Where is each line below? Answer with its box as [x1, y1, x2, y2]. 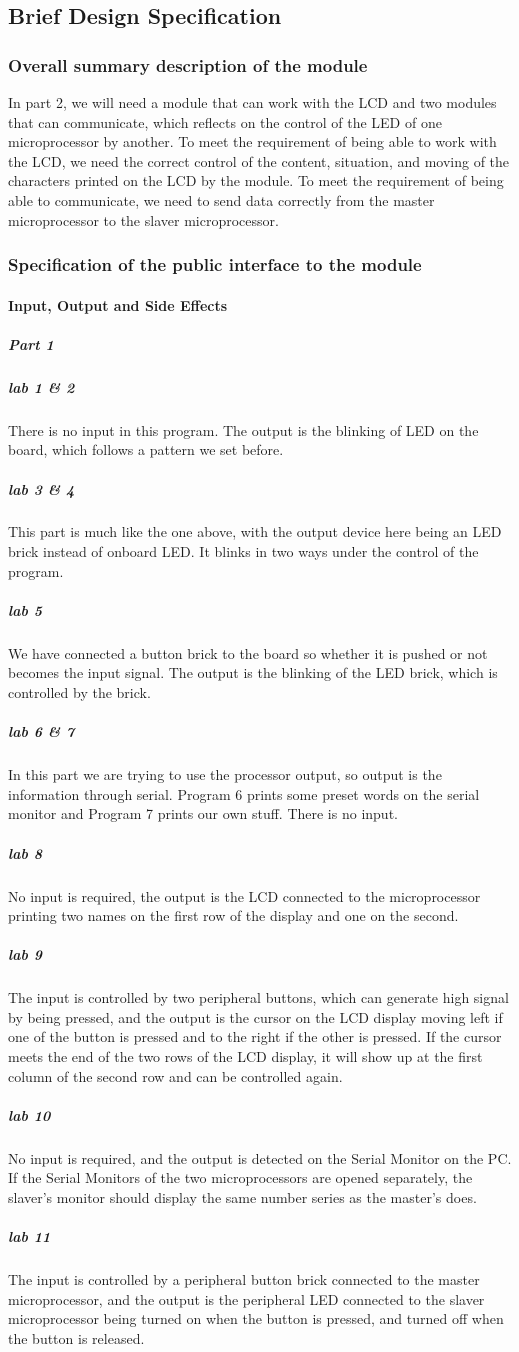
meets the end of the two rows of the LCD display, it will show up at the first [8, 1046, 483, 1067]
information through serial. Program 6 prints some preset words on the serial [8, 783, 480, 804]
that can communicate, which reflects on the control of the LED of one [8, 111, 442, 132]
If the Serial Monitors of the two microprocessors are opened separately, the [8, 1167, 473, 1188]
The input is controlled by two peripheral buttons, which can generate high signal [8, 987, 509, 1008]
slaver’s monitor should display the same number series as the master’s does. [8, 1186, 477, 1207]
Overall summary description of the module [8, 52, 368, 77]
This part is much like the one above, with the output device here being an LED [8, 521, 502, 542]
